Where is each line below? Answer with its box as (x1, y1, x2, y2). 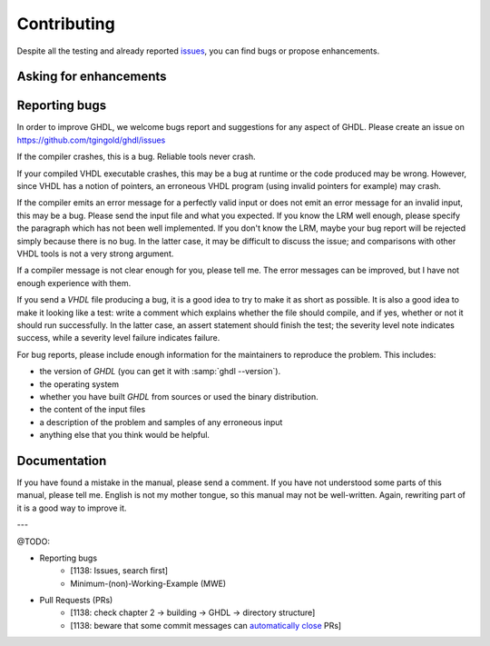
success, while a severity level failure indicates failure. (16, 333, 220, 343)
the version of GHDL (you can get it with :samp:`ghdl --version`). (39, 366, 281, 377)
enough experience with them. (16, 277, 132, 288)
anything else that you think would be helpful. (39, 430, 211, 441)
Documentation (16, 452, 107, 468)
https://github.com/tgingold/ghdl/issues (16, 134, 166, 145)
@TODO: (16, 536, 50, 547)
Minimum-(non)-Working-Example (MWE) (70, 578, 227, 589)
